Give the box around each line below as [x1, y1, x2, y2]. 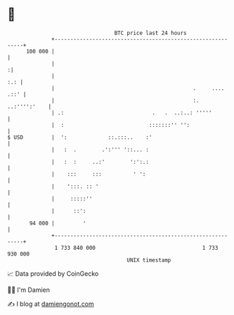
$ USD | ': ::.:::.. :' [7, 133, 152, 141]
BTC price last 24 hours [114, 29, 188, 36]
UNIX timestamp [126, 256, 171, 264]
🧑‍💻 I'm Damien [7, 286, 51, 294]
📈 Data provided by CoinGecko [7, 269, 99, 278]
